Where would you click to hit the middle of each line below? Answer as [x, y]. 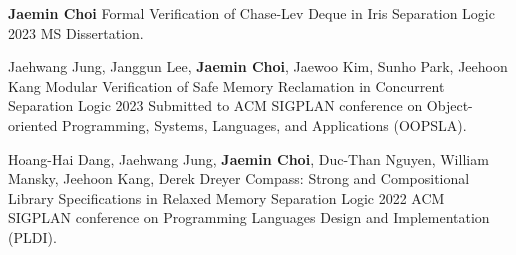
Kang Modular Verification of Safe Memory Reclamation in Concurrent [226, 85]
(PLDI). [32, 236]
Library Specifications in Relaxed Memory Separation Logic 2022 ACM [226, 197]
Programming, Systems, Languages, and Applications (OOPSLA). [264, 124]
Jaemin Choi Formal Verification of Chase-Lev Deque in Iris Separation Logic [251, 13]
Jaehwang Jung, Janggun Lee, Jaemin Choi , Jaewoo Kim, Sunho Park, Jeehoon [258, 66]
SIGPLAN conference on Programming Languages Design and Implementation [249, 217]
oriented [33, 124]
